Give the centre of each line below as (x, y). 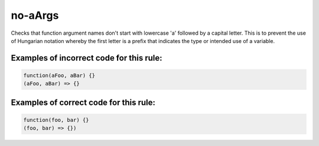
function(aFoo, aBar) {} (59, 75)
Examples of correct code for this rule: (83, 102)
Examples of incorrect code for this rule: (87, 58)
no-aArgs (35, 15)
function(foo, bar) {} (56, 120)
